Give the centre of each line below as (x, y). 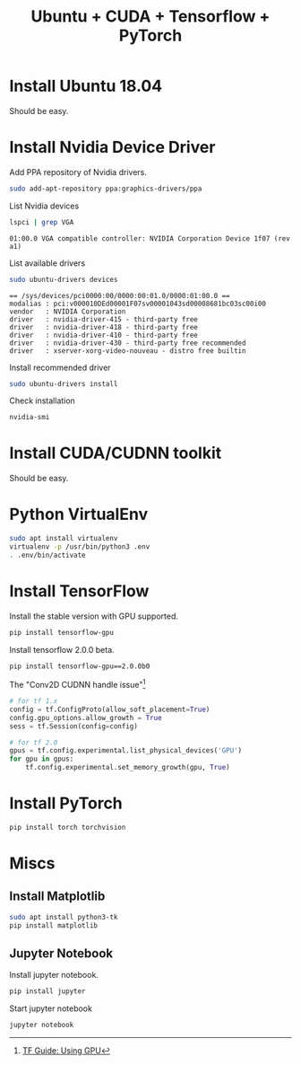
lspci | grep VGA (42, 222)
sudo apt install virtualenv (64, 539)
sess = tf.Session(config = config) (74, 726)
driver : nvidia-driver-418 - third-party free (104, 327)
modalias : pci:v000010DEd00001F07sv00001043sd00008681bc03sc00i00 (138, 304)
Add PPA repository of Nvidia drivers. (78, 172)
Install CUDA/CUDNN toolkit (116, 453)
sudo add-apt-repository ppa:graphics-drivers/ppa (106, 189)
